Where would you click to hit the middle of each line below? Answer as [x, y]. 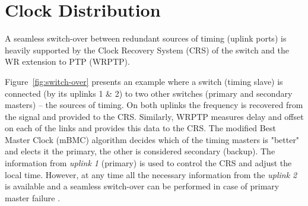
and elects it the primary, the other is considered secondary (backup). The [140, 151]
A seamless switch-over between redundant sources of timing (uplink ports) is [146, 38]
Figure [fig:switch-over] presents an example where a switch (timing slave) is [144, 81]
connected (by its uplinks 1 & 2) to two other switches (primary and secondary [149, 93]
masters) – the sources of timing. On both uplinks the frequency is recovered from [154, 105]
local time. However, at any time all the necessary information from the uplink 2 [151, 174]
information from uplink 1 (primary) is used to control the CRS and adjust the [148, 163]
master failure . [33, 197]
